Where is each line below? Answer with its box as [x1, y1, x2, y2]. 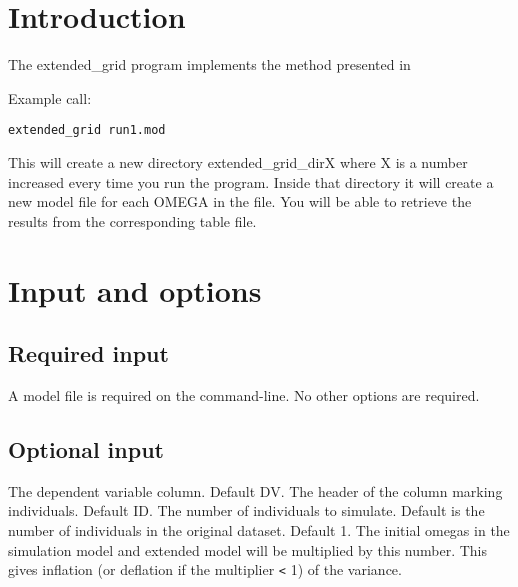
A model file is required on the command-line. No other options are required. [8, 384, 480, 405]
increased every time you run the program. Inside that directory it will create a [8, 171, 494, 192]
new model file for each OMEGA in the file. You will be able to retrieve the [8, 191, 472, 212]
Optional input [8, 433, 164, 464]
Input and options [8, 269, 262, 310]
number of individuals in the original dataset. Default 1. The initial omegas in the [8, 519, 510, 540]
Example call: [8, 87, 92, 108]
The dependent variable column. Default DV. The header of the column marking [8, 480, 503, 501]
